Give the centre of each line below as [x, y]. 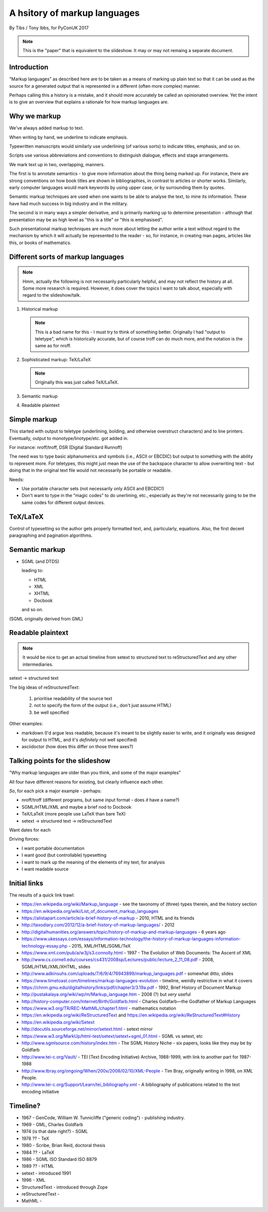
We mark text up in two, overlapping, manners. [57, 164]
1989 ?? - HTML [38, 1166]
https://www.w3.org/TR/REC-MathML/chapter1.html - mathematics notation [99, 1008]
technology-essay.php [44, 946]
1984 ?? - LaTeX [38, 1152]
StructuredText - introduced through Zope [65, 1187]
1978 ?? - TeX [35, 1138]
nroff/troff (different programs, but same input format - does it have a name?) [100, 800]
